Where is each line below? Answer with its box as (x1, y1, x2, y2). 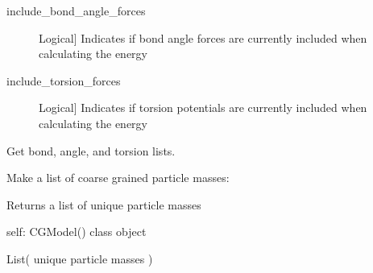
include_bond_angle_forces (6, 2, 146, 19)
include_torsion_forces (6, 72, 121, 89)
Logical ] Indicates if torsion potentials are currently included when (39, 99, 367, 116)
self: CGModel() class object (6, 223, 147, 240)
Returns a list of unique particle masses (6, 196, 201, 213)
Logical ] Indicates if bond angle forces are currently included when (39, 29, 367, 46)
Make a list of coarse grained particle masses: (6, 169, 230, 186)
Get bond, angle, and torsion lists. (6, 142, 176, 159)
